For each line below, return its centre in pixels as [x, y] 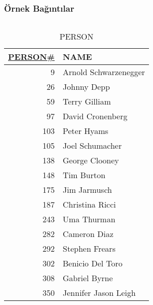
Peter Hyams [86, 131]
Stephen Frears [89, 249]
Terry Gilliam [87, 101]
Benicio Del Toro [93, 263]
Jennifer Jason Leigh [99, 293]
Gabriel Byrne [88, 278]
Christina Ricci [89, 205]
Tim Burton [84, 175]
